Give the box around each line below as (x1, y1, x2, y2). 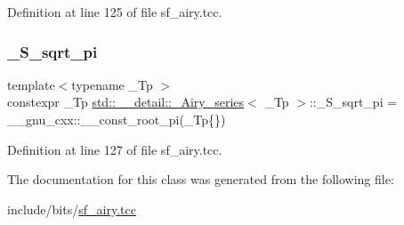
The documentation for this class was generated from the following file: (7, 170, 394, 189)
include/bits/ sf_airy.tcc (7, 199, 136, 218)
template (7, 75, 55, 93)
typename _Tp (71, 75, 153, 93)
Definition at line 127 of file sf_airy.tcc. (7, 140, 222, 158)
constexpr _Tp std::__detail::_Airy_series (7, 92, 245, 111)
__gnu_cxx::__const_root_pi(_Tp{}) (7, 110, 226, 128)
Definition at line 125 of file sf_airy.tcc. (7, 3, 222, 20)
